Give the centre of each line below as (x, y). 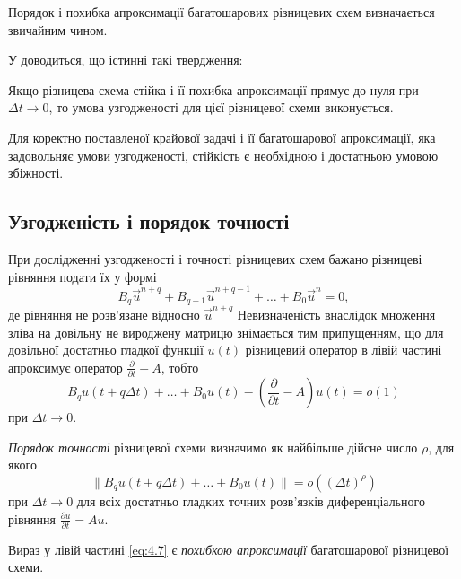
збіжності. (36, 173)
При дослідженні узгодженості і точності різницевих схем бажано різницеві (215, 258)
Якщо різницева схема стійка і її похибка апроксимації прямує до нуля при (213, 89)
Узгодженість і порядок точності (149, 221)
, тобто (180, 367)
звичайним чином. (58, 29)
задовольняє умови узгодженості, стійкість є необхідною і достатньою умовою (223, 155)
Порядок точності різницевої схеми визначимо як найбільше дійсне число (213, 447)
